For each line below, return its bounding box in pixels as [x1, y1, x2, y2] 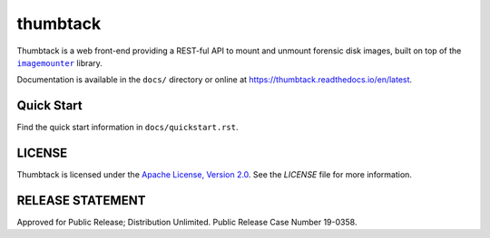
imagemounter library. [16, 57, 103, 68]
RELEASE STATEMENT [16, 193, 146, 208]
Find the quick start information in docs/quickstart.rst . [16, 122, 239, 133]
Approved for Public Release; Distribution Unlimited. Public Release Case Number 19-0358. [16, 217, 358, 228]
